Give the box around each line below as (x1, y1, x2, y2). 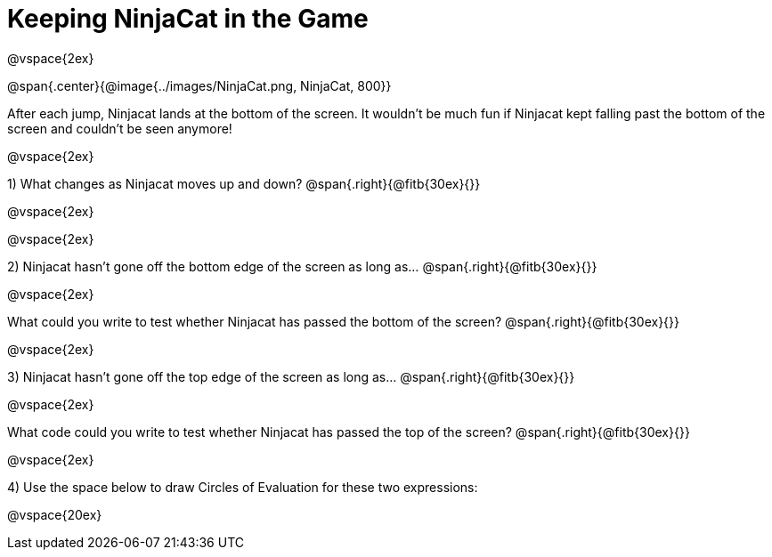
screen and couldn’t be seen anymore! (7, 120, 232, 136)
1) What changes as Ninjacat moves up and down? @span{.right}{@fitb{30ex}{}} (7, 175, 481, 191)
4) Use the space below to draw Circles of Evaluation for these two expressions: (7, 479, 478, 495)
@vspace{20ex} (7, 506, 102, 522)
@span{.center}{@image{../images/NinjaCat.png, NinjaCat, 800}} (7, 77, 392, 93)
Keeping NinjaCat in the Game (7, 4, 369, 34)
